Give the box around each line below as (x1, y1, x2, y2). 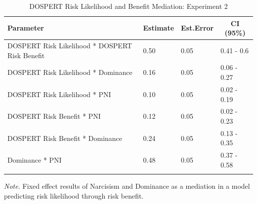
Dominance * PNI (7, 155, 62, 165)
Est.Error (181, 23, 214, 33)
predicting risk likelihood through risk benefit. (4, 190, 144, 201)
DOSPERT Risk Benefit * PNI (7, 111, 101, 121)
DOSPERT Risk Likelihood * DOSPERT (7, 40, 132, 51)
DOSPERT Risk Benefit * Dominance (7, 133, 123, 143)
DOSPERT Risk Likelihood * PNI (7, 89, 111, 99)
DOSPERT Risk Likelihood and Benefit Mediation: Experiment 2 (29, 1, 228, 11)
